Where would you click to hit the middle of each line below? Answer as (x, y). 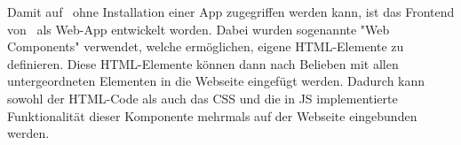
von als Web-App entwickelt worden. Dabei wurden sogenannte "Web (199, 29)
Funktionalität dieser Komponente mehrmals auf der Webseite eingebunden (212, 115)
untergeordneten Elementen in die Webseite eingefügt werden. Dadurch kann (216, 81)
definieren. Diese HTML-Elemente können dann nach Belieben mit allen (203, 63)
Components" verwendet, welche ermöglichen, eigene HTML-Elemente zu (206, 46)
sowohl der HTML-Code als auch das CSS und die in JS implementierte (203, 98)
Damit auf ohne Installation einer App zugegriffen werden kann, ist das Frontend (231, 11)
